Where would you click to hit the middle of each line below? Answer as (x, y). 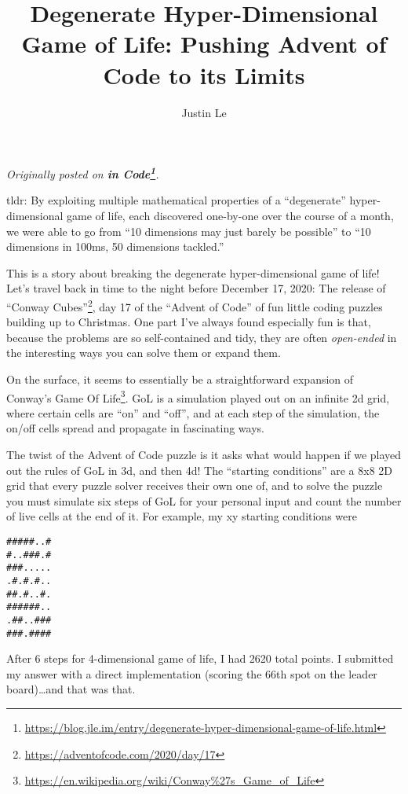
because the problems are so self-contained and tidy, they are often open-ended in (202, 337)
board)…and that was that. (71, 689)
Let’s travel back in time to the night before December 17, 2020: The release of (196, 288)
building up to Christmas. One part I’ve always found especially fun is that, (189, 322)
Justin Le (204, 112)
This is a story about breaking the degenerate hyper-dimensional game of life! (193, 272)
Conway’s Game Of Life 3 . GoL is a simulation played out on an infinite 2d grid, (198, 396)
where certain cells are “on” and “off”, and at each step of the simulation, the (193, 412)
